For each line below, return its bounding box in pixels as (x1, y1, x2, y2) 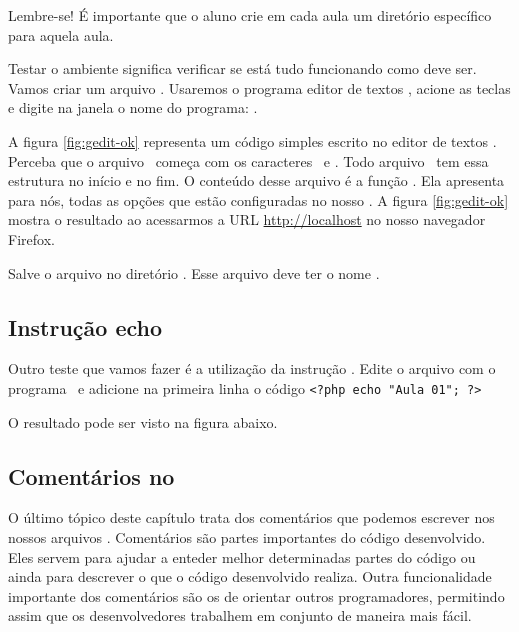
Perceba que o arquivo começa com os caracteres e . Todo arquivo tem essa (8, 150, 489, 171)
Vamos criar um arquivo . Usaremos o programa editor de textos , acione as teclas (8, 77, 511, 98)
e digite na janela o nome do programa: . (8, 97, 258, 118)
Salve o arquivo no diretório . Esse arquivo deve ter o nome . (8, 262, 380, 283)
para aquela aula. (8, 24, 114, 45)
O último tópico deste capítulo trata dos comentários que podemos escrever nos (8, 507, 495, 528)
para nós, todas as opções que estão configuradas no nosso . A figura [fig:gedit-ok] (8, 189, 509, 210)
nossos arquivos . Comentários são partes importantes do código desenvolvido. (8, 526, 486, 547)
